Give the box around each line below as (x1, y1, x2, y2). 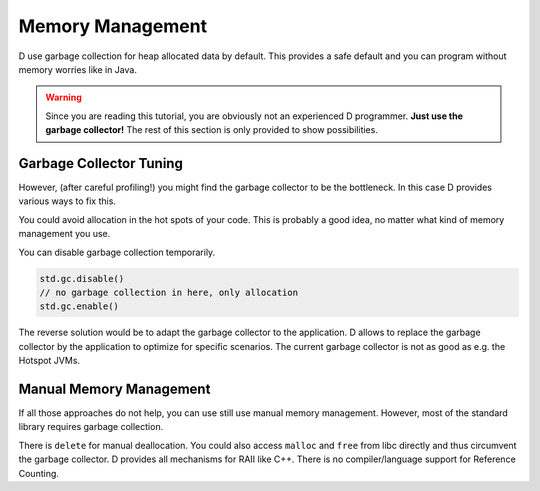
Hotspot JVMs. (18, 355, 80, 367)
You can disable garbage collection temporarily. (18, 246, 216, 258)
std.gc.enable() (39, 301, 120, 312)
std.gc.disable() (39, 273, 125, 284)
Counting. (18, 467, 60, 479)
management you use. (18, 228, 111, 240)
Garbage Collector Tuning (18, 155, 184, 172)
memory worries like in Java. (18, 63, 137, 75)
